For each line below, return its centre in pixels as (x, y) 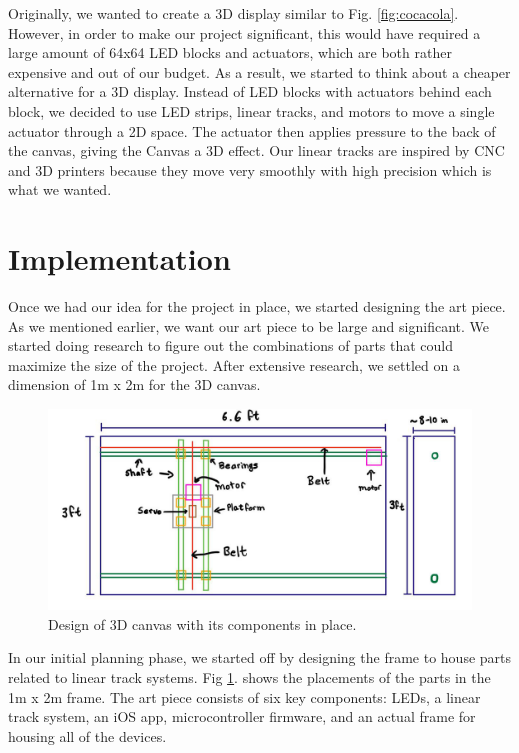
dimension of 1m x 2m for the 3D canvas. (134, 384)
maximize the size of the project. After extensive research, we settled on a (234, 364)
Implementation (119, 258)
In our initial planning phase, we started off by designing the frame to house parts (260, 657)
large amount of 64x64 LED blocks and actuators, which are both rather (230, 52)
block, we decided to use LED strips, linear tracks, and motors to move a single (251, 110)
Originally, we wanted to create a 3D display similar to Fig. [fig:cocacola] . (233, 13)
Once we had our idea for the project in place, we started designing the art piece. (257, 306)
